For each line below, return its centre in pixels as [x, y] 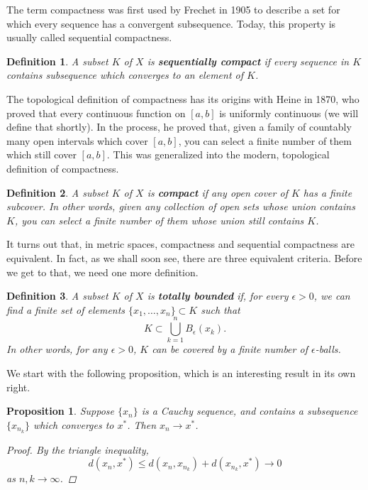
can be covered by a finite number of [230, 349]
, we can [332, 296]
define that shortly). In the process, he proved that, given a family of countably [179, 127]
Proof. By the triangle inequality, [78, 449]
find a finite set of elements [66, 309]
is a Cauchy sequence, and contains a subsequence [250, 411]
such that [221, 309]
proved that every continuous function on [96, 113]
